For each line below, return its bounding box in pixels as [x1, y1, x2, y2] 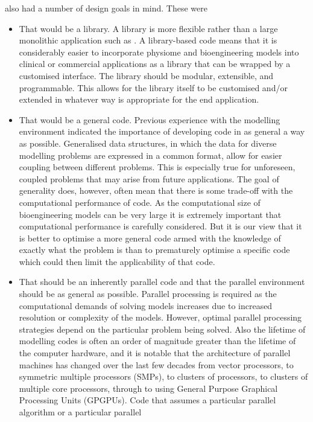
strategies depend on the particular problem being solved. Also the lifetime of [19, 322, 306, 335]
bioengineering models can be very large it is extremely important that [19, 208, 282, 220]
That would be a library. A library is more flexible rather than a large [19, 22, 278, 34]
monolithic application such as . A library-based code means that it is [19, 34, 277, 46]
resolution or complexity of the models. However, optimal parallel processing [19, 311, 302, 324]
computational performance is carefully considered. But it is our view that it [19, 220, 302, 232]
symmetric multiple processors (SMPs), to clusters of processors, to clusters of [19, 370, 308, 383]
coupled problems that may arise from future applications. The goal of [19, 172, 279, 185]
